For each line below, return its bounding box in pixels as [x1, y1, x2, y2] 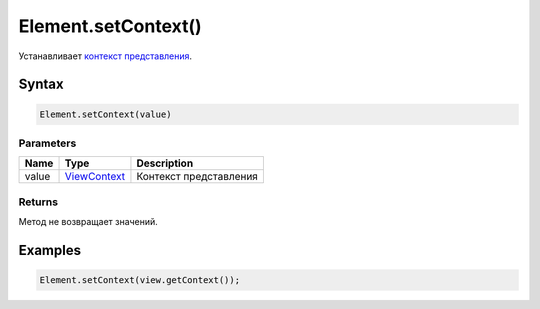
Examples [18, 241, 82, 259]
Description [136, 156, 194, 170]
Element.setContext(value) [39, 108, 172, 120]
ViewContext [64, 170, 125, 184]
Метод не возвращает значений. [18, 216, 159, 228]
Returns [18, 195, 59, 209]
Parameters [18, 136, 77, 150]
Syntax [18, 76, 64, 93]
